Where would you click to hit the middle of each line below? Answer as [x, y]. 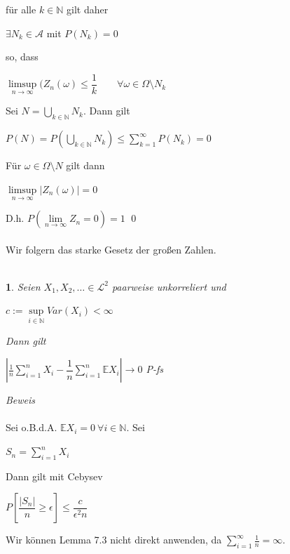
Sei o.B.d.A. [32, 427]
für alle [21, 9]
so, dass [22, 57]
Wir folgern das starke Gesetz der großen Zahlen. [111, 249]
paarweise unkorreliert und [169, 286]
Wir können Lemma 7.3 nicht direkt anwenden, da [114, 540]
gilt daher [88, 9]
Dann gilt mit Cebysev [54, 476]
